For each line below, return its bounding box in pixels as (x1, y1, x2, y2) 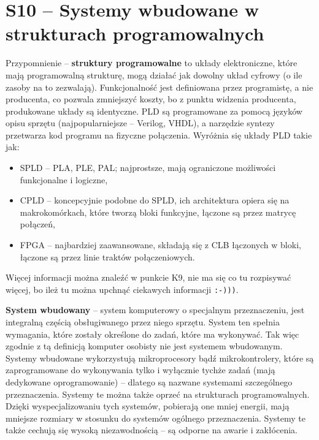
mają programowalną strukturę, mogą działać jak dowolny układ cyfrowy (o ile (6, 68, 302, 81)
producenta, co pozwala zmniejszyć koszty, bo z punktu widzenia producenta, (6, 93, 296, 105)
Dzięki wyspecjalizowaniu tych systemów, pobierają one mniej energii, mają (6, 400, 290, 412)
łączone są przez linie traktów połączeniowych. (20, 250, 195, 263)
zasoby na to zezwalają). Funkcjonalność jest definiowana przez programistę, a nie (6, 80, 313, 93)
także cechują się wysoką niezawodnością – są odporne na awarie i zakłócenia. (6, 423, 298, 436)
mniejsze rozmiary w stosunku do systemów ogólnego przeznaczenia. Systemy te (6, 411, 306, 424)
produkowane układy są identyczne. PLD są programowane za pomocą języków (6, 104, 302, 117)
